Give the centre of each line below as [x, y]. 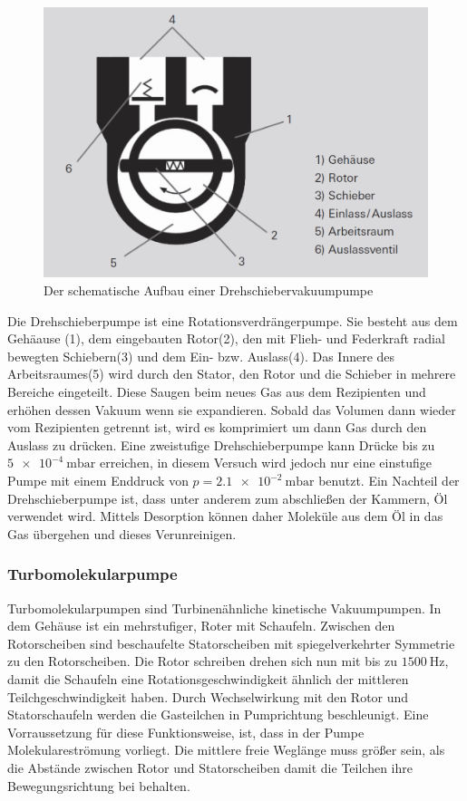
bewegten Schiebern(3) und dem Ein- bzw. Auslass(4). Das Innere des [201, 356]
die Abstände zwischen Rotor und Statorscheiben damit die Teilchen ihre [210, 767]
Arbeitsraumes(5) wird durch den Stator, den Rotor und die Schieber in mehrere [232, 374]
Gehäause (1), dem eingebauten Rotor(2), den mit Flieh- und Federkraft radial [226, 338]
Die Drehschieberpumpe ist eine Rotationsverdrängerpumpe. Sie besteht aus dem [233, 320]
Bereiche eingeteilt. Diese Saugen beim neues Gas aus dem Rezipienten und [217, 392]
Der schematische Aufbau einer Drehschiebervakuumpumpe [209, 290]
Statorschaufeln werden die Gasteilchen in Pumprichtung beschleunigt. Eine [218, 714]
